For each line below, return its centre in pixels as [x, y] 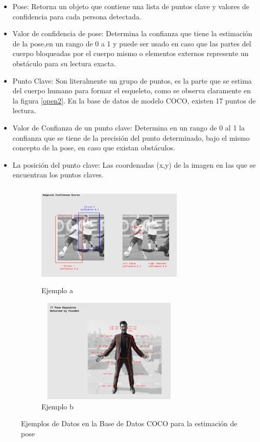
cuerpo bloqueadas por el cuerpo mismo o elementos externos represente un [131, 53]
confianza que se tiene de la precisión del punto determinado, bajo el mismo [131, 137]
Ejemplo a [57, 290]
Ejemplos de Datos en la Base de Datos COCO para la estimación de [129, 423]
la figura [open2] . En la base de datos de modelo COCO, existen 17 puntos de [134, 100]
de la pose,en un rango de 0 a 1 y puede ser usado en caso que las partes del [132, 43]
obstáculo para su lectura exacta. [64, 63]
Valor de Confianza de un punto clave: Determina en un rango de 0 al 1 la [128, 127]
